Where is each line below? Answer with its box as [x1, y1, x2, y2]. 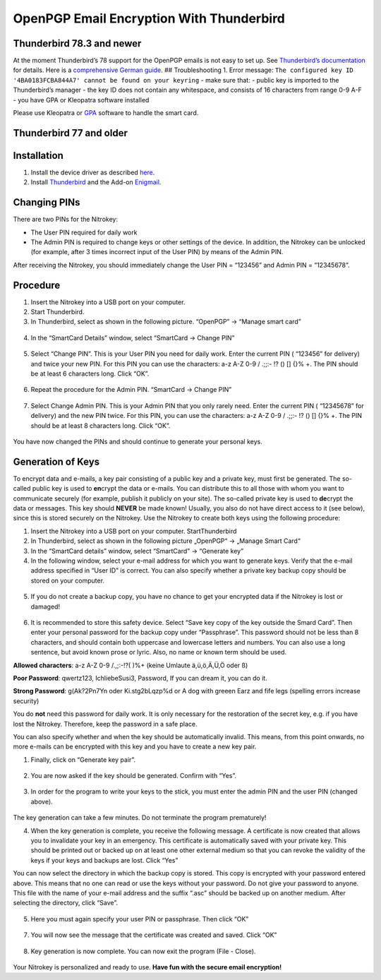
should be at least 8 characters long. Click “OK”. [30, 421, 171, 430]
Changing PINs [13, 196, 80, 208]
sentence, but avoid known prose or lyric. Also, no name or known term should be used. [30, 648, 287, 657]
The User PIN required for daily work [30, 228, 138, 237]
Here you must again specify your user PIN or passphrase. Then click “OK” [30, 914, 249, 923]
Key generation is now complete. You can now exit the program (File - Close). [30, 947, 256, 955]
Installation [13, 149, 64, 162]
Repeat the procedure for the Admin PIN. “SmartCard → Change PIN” [30, 386, 232, 394]
